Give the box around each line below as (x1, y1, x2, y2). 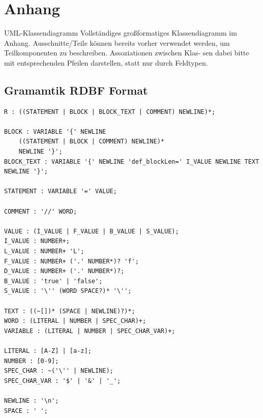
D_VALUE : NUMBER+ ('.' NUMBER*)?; (4, 267, 125, 275)
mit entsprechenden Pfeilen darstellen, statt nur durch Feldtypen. (4, 57, 208, 68)
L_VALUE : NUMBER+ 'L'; (4, 248, 84, 255)
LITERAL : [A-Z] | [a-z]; (4, 347, 92, 354)
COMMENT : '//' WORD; (4, 207, 77, 215)
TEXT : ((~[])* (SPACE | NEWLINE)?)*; (4, 307, 135, 315)
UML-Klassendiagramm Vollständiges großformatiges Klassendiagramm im (4, 27, 237, 38)
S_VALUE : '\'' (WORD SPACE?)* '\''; (4, 287, 132, 295)
